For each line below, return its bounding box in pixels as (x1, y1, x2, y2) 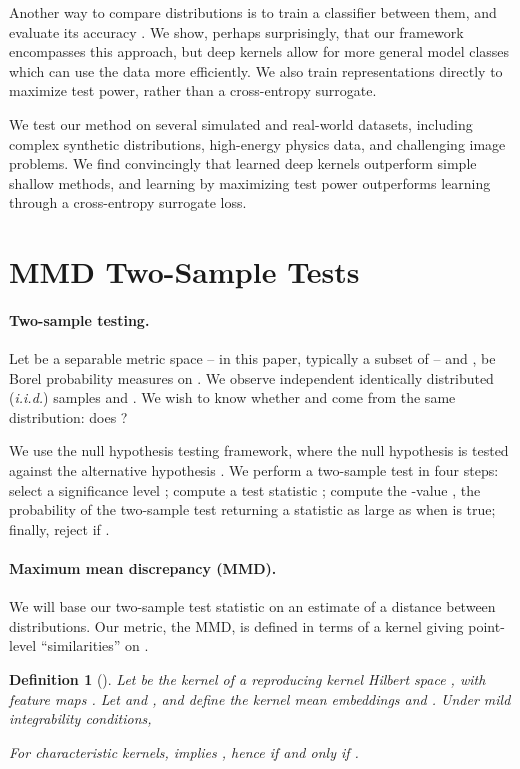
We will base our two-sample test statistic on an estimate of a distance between (9, 596, 496, 617)
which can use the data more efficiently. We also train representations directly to (9, 60, 503, 81)
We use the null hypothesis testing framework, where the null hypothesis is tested (9, 440, 509, 461)
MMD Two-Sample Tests (9, 251, 360, 292)
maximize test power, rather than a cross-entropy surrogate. (9, 80, 377, 101)
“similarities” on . (40, 635, 149, 656)
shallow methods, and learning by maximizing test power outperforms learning (9, 172, 491, 193)
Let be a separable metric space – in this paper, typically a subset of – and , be (9, 348, 496, 369)
